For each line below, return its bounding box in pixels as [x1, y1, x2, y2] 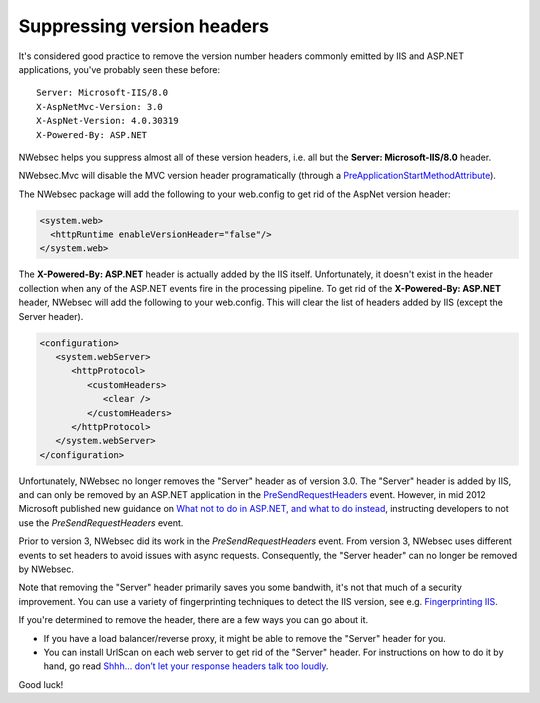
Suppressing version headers [18, 15, 270, 37]
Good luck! [18, 678, 64, 690]
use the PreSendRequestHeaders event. [18, 516, 184, 529]
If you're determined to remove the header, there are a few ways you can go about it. [18, 614, 369, 626]
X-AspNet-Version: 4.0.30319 [36, 115, 179, 127]
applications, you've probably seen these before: [18, 63, 220, 75]
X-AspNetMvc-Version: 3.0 [36, 101, 164, 112]
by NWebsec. [18, 563, 75, 575]
